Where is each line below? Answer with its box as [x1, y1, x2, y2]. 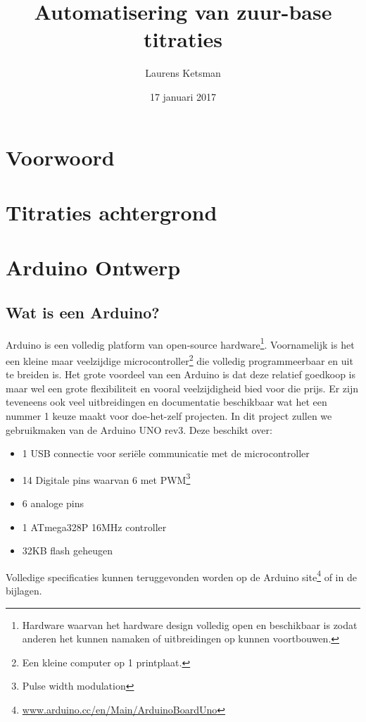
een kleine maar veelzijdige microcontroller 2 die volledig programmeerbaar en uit [6, 351, 353, 368]
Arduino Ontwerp [6, 253, 181, 282]
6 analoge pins [22, 495, 84, 510]
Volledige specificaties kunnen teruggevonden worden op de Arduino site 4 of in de [6, 567, 357, 584]
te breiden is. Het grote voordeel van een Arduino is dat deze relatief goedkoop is [6, 367, 356, 382]
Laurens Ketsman [145, 66, 221, 80]
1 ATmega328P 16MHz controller [22, 519, 167, 534]
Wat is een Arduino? [6, 301, 160, 323]
